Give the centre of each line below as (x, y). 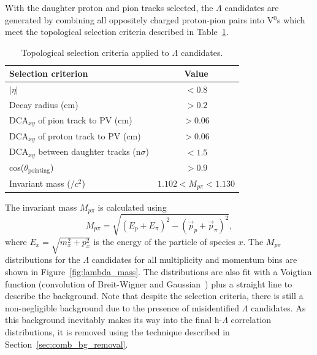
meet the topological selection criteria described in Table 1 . (117, 32)
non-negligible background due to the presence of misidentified (122, 307)
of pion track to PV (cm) (85, 119)
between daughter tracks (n (90, 151)
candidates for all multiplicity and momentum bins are (194, 259)
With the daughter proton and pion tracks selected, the (109, 7)
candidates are (252, 7)
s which (291, 19)
